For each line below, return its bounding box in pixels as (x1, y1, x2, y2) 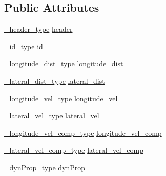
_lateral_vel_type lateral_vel (4, 110, 99, 121)
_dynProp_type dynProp (4, 162, 86, 172)
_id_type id (4, 41, 43, 51)
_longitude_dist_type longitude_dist (4, 58, 123, 69)
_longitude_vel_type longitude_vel (4, 93, 118, 103)
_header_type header (4, 24, 73, 34)
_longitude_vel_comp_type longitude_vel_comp (4, 127, 162, 138)
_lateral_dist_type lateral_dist (4, 75, 105, 86)
